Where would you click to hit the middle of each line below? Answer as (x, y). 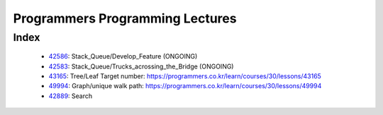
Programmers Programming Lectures (125, 18)
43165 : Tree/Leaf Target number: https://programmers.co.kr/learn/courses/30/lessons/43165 (185, 76)
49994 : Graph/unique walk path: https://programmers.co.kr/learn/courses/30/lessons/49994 (185, 86)
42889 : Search (71, 96)
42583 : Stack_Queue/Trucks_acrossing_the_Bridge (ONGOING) (141, 66)
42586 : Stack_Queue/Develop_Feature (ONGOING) (123, 56)
